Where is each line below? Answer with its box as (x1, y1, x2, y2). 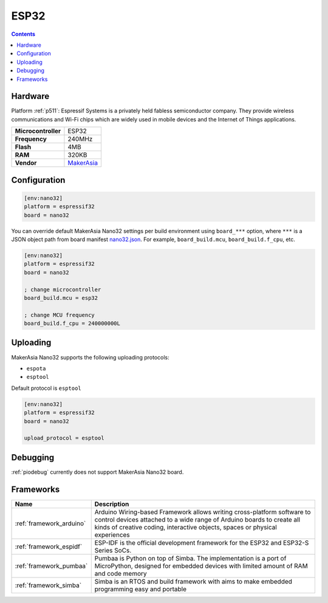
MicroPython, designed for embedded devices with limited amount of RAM (94, 562, 308, 570)
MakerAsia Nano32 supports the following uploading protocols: (11, 353, 169, 361)
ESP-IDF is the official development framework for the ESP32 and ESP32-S (94, 538, 309, 547)
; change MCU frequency (24, 312, 95, 318)
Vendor (15, 158, 37, 167)
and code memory (94, 569, 147, 577)
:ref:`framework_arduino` (15, 519, 86, 528)
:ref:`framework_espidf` (15, 542, 83, 551)
